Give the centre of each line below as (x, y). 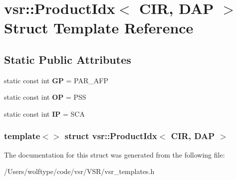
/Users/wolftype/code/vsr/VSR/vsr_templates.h (79, 171)
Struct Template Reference (99, 28)
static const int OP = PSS (45, 97)
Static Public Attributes (68, 59)
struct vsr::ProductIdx (111, 136)
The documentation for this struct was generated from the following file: (115, 154)
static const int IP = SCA (44, 113)
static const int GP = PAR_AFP (56, 80)
